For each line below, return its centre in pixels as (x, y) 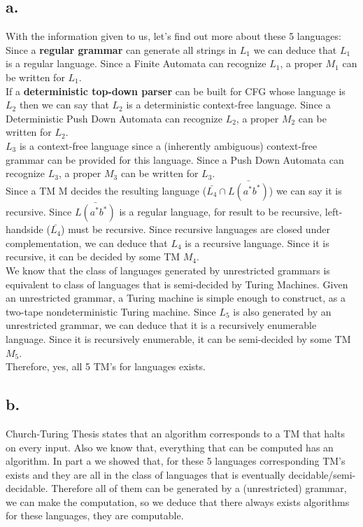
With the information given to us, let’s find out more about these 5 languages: (173, 36)
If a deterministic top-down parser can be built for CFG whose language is (176, 91)
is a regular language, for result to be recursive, (221, 212)
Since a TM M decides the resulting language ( (106, 190)
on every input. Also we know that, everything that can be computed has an (170, 447)
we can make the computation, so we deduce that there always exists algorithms (178, 501)
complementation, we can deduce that (87, 243)
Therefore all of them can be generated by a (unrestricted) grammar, (199, 488)
